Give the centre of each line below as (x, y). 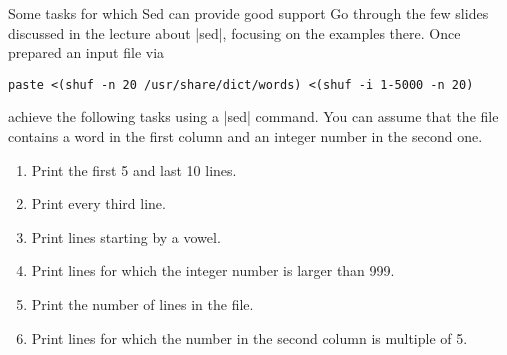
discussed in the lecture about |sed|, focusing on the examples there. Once (234, 32)
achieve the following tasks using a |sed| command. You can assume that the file (253, 116)
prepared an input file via (86, 52)
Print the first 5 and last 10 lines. (134, 169)
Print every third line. (98, 203)
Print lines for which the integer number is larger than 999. (213, 270)
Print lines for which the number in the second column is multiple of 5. (249, 337)
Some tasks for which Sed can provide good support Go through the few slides (248, 13)
